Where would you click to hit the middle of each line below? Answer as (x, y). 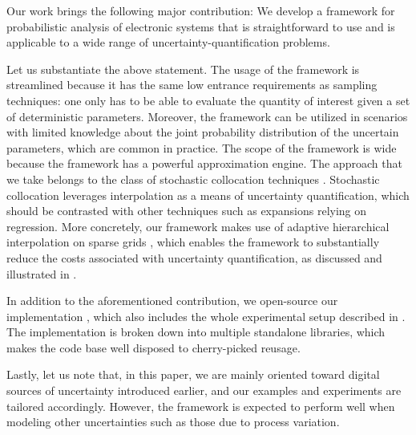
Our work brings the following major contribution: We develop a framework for (201, 10)
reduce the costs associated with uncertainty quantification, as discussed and (194, 257)
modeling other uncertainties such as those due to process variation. (173, 422)
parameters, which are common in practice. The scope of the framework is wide (202, 147)
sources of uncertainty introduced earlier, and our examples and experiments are (204, 390)
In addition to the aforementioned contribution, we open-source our (172, 301)
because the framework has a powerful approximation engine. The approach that (204, 163)
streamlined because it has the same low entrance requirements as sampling (192, 85)
